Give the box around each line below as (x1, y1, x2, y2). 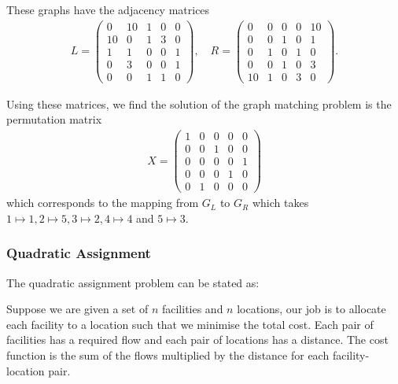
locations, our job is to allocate (237, 301, 386, 317)
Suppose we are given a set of (6, 301, 149, 317)
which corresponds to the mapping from (6, 194, 199, 211)
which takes (252, 194, 309, 211)
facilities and (161, 301, 223, 317)
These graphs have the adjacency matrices (6, 2, 210, 17)
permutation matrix (6, 111, 102, 127)
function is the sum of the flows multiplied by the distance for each (6, 347, 330, 364)
